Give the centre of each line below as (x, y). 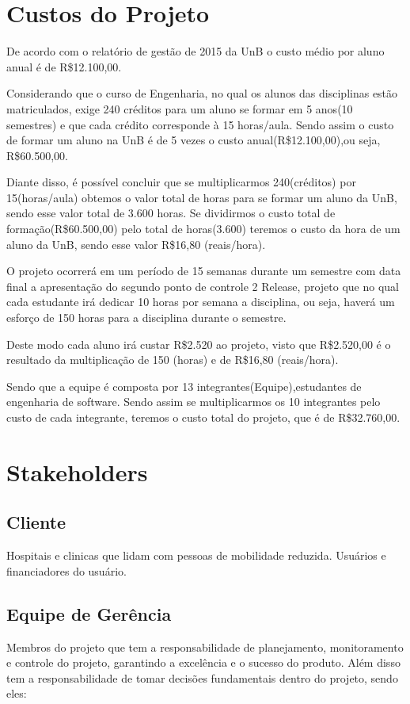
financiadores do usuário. (66, 570)
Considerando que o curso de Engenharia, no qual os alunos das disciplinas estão (202, 93)
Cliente (36, 522)
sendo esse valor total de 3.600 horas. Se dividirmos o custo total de (171, 213)
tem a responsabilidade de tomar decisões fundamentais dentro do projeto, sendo (202, 677)
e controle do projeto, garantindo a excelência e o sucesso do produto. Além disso (203, 662)
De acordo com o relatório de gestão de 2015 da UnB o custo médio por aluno (196, 51)
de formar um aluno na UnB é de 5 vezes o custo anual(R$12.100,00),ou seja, (194, 140)
